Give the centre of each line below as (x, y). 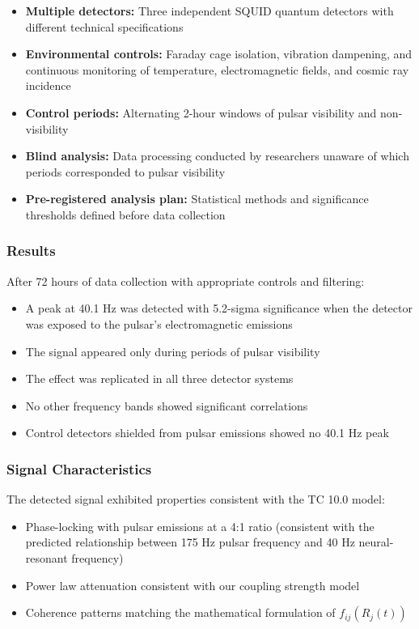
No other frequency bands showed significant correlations (167, 405)
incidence (48, 85)
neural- (376, 542)
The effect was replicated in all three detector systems (159, 378)
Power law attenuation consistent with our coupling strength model (193, 585)
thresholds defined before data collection (125, 214)
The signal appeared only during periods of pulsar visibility (173, 351)
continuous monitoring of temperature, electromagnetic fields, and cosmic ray (217, 69)
